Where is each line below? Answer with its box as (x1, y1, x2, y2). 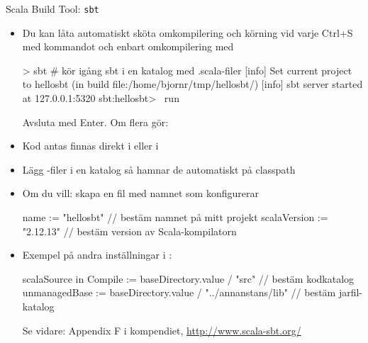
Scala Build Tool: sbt (6, 1, 99, 16)
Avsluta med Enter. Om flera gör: (22, 114, 169, 129)
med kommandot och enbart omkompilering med (22, 39, 234, 54)
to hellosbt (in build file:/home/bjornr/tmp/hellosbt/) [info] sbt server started (22, 77, 363, 91)
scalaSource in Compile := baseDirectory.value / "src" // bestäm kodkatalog (22, 271, 355, 286)
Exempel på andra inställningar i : (22, 247, 172, 262)
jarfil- (338, 285, 363, 300)
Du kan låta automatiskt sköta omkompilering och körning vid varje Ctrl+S (22, 25, 353, 40)
